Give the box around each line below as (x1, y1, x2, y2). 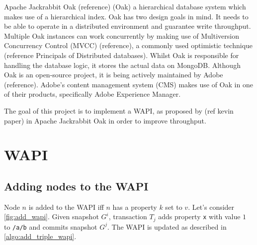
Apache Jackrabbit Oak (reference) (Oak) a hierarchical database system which (4, 1, 246, 11)
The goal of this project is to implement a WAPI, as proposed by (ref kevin (4, 105, 234, 116)
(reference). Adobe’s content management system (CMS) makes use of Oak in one (4, 79, 253, 89)
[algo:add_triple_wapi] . (4, 231, 77, 242)
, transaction (108, 211, 147, 222)
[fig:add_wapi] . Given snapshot (4, 211, 99, 222)
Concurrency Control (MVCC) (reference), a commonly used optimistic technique (4, 40, 253, 51)
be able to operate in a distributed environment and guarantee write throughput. (4, 21, 251, 31)
